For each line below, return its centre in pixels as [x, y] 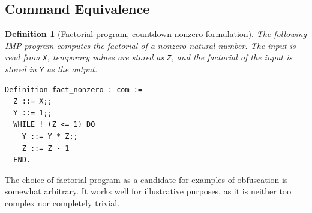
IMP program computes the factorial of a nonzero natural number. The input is [150, 45]
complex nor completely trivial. [62, 203]
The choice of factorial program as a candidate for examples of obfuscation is [146, 179]
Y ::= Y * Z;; [50, 137]
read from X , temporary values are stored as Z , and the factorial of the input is [149, 57]
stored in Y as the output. [51, 69]
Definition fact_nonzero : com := [74, 89]
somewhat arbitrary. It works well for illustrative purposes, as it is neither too [148, 191]
